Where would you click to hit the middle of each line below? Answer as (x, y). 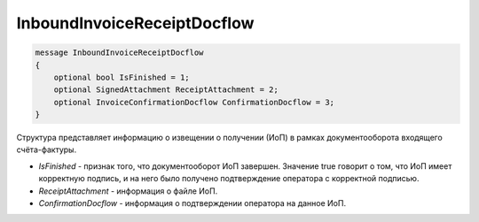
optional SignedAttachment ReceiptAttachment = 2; (166, 90)
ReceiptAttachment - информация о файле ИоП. (128, 191)
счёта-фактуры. (47, 149)
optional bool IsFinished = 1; (122, 77)
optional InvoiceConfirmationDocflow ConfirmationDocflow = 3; (194, 102)
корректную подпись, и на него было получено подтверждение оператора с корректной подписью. (229, 179)
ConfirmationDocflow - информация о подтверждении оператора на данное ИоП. (192, 203)
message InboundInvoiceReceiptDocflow (119, 53)
